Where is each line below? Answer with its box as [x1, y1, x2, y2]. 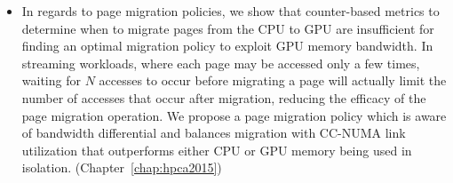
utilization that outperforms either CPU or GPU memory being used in [21, 140, 412, 159]
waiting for [21, 71, 81, 90]
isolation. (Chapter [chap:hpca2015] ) [21, 158, 222, 177]
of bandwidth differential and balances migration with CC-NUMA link [21, 123, 406, 142]
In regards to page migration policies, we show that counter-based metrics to [21, 2, 440, 20]
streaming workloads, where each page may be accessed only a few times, [21, 53, 420, 72]
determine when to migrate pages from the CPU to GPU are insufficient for [21, 19, 434, 37]
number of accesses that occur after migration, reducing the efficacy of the [21, 88, 426, 107]
